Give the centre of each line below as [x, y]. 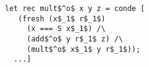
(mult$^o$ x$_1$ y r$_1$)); [83, 49]
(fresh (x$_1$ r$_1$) [62, 19]
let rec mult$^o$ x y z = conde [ [75, 9]
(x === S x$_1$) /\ [66, 29]
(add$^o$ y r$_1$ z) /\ [75, 39]
